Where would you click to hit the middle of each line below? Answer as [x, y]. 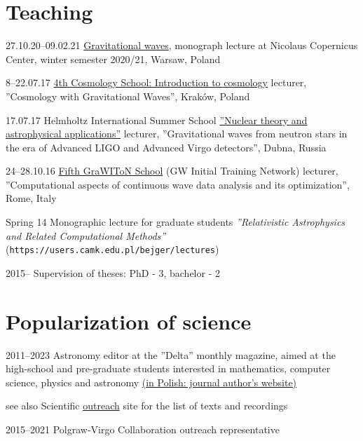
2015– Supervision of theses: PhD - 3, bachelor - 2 [113, 272]
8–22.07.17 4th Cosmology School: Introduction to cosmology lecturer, [156, 82]
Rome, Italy [31, 198]
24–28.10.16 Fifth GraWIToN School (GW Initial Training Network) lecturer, [172, 171]
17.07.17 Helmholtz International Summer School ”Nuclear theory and [157, 120]
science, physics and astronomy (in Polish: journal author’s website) [151, 382]
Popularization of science [129, 321]
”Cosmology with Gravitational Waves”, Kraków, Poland [128, 96]
